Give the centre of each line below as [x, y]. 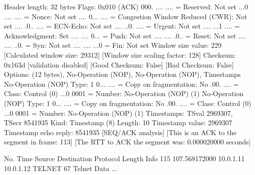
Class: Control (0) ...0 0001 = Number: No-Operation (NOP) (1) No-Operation [124, 93]
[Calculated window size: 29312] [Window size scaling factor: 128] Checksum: [120, 54]
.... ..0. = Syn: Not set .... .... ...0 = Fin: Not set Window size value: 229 [113, 45]
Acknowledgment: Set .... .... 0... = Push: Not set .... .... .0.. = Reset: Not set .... [125, 35]
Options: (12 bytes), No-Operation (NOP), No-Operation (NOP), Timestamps [122, 74]
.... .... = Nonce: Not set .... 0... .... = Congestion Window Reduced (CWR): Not [126, 16]
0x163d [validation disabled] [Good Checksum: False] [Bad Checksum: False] [119, 64]
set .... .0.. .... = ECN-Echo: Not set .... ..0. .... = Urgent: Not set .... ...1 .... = [122, 26]
